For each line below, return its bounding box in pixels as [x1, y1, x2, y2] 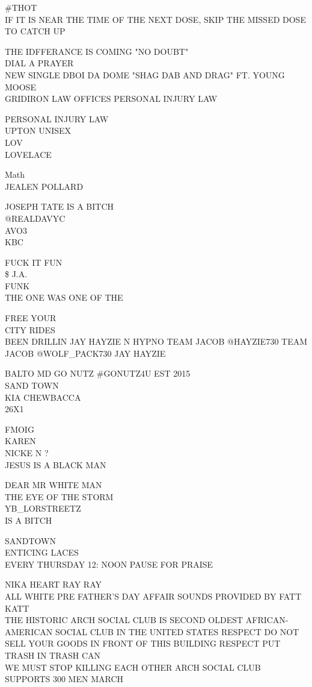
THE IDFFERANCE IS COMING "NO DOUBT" [5, 45, 189, 57]
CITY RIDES [5, 323, 55, 336]
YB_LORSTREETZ [5, 502, 81, 515]
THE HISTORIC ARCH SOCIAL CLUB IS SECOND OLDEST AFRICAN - [5, 613, 289, 626]
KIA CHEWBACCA [5, 391, 81, 403]
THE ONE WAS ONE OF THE [5, 291, 123, 304]
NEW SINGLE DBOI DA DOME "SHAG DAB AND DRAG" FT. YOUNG [5, 68, 285, 81]
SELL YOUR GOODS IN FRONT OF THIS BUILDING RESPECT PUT [5, 637, 281, 650]
